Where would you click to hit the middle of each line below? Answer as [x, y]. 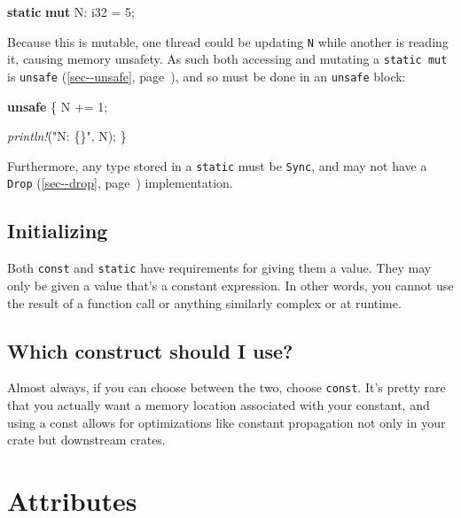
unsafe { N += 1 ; [58, 106]
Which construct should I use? [150, 350]
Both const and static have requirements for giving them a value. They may [219, 268]
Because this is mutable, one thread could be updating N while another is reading [228, 41]
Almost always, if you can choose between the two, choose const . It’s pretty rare [227, 387]
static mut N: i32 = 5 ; [71, 12]
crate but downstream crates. [86, 440]
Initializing [58, 231]
